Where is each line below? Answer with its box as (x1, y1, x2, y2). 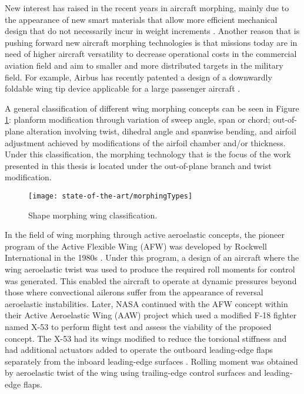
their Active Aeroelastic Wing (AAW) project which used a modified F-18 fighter (5, 309, 297, 321)
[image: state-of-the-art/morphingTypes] (28, 191, 193, 200)
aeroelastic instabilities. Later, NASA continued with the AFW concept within (5, 297, 288, 309)
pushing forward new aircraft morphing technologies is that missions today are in (5, 36, 298, 48)
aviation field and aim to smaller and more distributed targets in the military (5, 59, 283, 71)
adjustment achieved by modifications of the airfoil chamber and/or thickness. (5, 136, 286, 149)
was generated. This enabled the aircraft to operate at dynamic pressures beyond (5, 274, 297, 287)
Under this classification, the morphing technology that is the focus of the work (5, 148, 291, 160)
